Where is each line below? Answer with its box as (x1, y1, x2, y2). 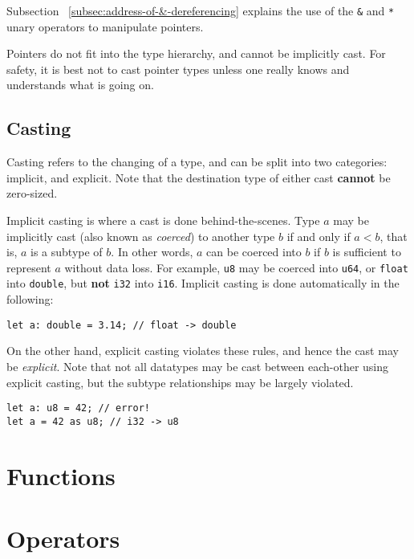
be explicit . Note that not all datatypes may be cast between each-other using (6, 357, 389, 374)
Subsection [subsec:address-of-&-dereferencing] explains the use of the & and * (6, 2, 395, 18)
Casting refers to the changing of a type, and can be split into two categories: (6, 153, 388, 170)
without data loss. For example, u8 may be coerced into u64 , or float (64, 259, 408, 275)
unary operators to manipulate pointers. (6, 18, 204, 35)
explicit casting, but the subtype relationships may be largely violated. (6, 373, 354, 390)
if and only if (286, 227, 351, 244)
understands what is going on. (6, 76, 154, 93)
